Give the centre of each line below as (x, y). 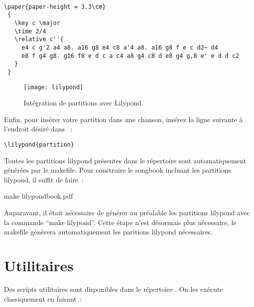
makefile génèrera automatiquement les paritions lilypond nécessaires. (108, 232)
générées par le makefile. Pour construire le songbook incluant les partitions (118, 170)
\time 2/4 (30, 31)
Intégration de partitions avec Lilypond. (84, 103)
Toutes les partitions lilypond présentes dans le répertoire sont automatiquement (125, 160)
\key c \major (37, 23)
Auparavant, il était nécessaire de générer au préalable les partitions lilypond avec (127, 213)
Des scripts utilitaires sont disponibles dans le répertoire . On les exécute (114, 289)
